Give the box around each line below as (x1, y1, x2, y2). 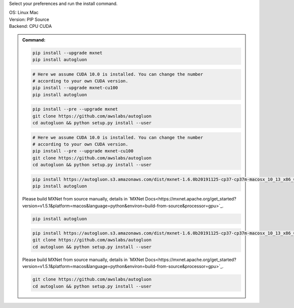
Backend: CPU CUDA (9, 23, 52, 29)
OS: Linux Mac (9, 10, 39, 16)
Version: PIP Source (9, 16, 49, 22)
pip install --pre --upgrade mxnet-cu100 (32, 148, 134, 154)
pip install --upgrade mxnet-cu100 (32, 85, 118, 90)
